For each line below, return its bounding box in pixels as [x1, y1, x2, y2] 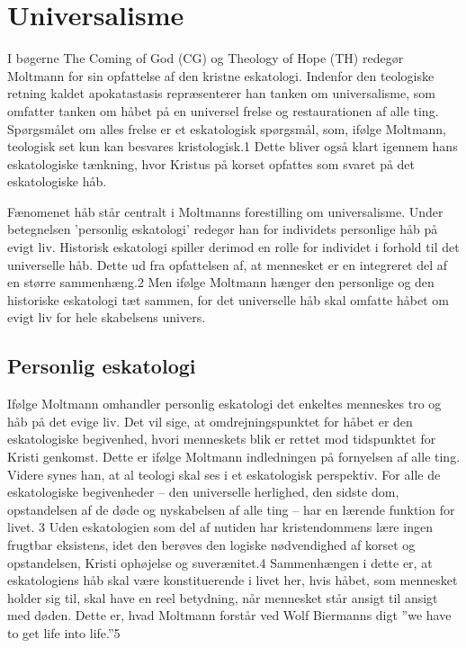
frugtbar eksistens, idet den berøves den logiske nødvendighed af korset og [7, 535, 416, 553]
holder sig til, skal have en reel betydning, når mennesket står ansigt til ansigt [7, 588, 438, 607]
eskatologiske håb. [7, 172, 107, 191]
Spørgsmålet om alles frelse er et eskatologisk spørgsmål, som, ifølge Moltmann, [7, 119, 447, 138]
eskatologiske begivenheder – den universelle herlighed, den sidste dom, [7, 482, 399, 501]
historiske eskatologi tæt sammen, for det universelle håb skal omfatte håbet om [7, 290, 449, 309]
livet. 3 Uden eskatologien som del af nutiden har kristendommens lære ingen [7, 517, 433, 536]
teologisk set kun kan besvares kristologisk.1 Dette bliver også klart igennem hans [7, 137, 458, 156]
